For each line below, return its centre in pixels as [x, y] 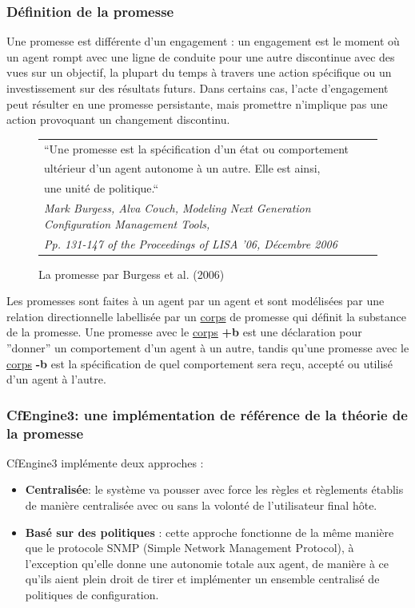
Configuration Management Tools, [127, 223]
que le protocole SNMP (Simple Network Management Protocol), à [190, 548]
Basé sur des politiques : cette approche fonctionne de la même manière [209, 532]
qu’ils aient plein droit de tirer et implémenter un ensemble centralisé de [202, 579]
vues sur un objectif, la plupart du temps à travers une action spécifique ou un [199, 72]
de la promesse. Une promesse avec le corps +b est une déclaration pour [184, 332]
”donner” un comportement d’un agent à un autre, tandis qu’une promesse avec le [208, 347]
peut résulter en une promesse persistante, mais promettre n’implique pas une [197, 103]
